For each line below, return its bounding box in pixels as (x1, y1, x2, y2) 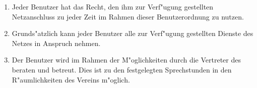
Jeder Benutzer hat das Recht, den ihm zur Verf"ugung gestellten (12, 1, 214, 11)
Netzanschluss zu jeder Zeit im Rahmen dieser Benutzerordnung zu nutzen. (12, 11, 244, 21)
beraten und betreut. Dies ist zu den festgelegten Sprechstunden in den (12, 64, 232, 74)
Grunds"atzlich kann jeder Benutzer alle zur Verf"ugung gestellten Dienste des (12, 28, 253, 38)
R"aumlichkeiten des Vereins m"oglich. (12, 74, 130, 84)
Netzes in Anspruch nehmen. (12, 37, 101, 48)
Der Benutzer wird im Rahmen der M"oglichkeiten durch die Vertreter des (12, 54, 241, 65)
